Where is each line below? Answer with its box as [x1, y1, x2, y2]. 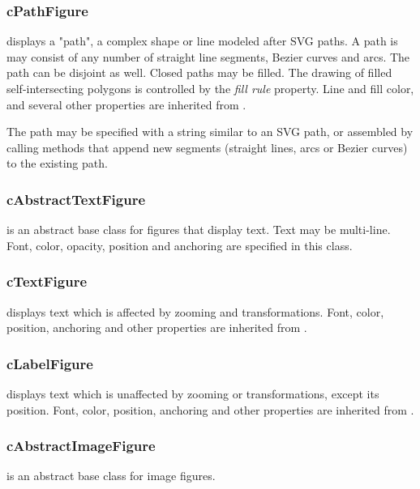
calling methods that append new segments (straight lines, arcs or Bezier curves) [6, 138, 408, 155]
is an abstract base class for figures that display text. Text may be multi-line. [6, 221, 391, 238]
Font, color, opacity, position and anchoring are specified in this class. [6, 236, 353, 253]
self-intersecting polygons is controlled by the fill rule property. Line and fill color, [6, 80, 414, 96]
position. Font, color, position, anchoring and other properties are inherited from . [6, 401, 414, 418]
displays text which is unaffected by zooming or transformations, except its [6, 385, 379, 402]
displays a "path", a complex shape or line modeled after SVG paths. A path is [6, 32, 398, 49]
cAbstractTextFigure [6, 189, 146, 209]
